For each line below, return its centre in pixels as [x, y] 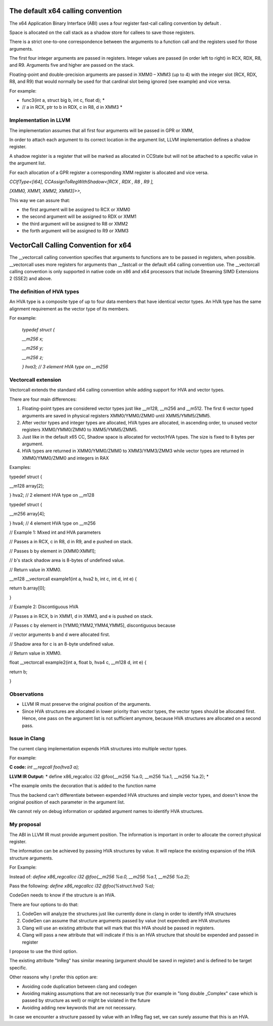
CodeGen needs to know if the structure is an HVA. [62, 895]
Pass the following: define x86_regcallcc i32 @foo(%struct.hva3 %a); [82, 886]
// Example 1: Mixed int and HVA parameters [55, 532]
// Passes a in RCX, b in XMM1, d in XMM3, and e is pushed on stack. [81, 616]
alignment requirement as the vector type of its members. [69, 309]
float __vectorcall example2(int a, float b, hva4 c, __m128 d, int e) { [78, 662]
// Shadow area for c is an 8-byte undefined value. [62, 644]
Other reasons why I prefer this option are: [54, 977]
